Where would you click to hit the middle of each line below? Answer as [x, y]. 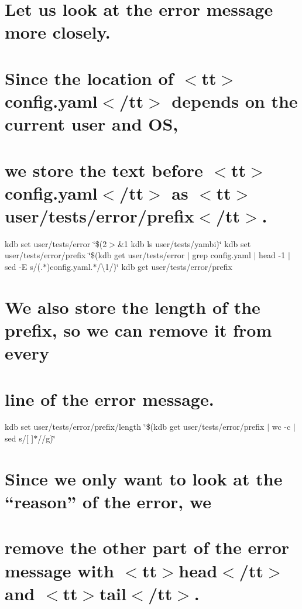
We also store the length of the [133, 307]
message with [59, 570]
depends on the [235, 100]
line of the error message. [109, 398]
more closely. [58, 32]
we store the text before [104, 170]
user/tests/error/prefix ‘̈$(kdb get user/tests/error [95, 255]
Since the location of [89, 78]
